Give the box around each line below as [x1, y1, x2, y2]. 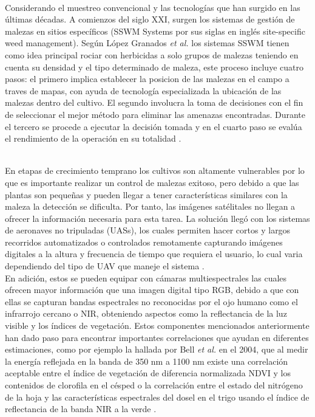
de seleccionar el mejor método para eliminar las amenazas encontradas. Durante [5, 108, 305, 120]
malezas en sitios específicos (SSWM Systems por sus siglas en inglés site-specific [5, 24, 305, 37]
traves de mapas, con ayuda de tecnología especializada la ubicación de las [5, 84, 282, 97]
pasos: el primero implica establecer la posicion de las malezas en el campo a [5, 72, 290, 85]
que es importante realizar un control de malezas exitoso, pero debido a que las [5, 176, 299, 188]
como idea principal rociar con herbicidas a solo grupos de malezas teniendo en [5, 48, 299, 61]
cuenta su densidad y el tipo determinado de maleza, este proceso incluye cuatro [5, 60, 303, 73]
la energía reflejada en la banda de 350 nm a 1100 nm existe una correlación [5, 354, 288, 367]
